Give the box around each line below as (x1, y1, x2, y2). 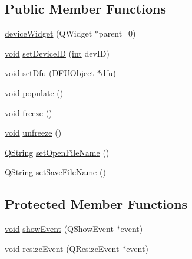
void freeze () (5, 106, 52, 119)
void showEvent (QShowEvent (5, 222, 114, 235)
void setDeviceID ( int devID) (5, 47, 110, 59)
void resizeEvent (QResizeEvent (5, 242, 120, 254)
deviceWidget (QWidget (5, 27, 92, 40)
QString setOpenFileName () (5, 146, 110, 158)
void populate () (5, 86, 64, 99)
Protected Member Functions (5, 195, 188, 213)
